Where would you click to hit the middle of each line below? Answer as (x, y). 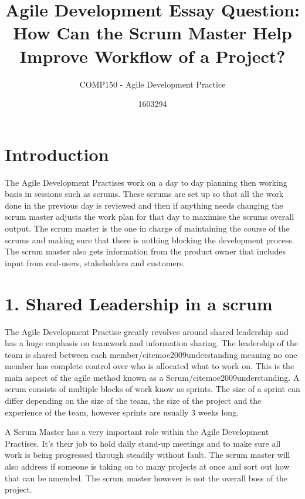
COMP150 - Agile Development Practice (152, 84)
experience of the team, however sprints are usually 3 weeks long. (122, 412)
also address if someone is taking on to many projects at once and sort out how (147, 466)
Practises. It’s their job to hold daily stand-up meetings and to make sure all (143, 443)
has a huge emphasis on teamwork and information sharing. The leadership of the (151, 343)
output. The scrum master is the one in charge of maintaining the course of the (147, 228)
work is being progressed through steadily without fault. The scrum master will (148, 455)
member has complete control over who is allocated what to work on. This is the (150, 366)
